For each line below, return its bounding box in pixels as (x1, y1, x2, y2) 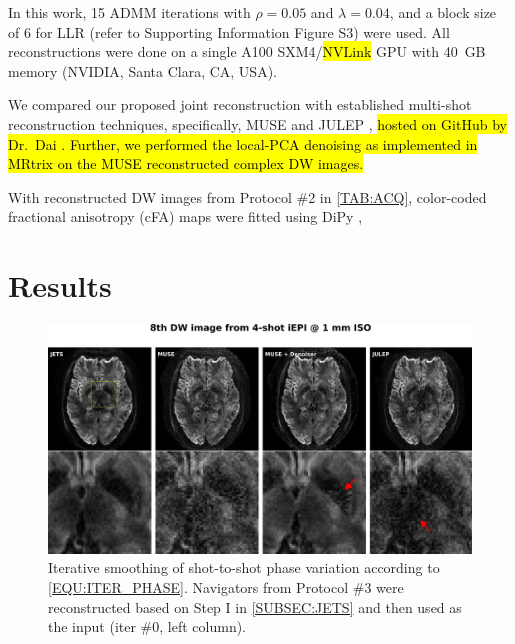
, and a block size (389, 2, 497, 22)
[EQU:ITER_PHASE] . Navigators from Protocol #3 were (48, 577, 404, 598)
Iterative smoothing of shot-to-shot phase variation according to (48, 557, 440, 578)
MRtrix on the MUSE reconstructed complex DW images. (8, 153, 364, 174)
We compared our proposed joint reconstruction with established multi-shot (8, 94, 472, 115)
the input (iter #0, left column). (48, 616, 247, 637)
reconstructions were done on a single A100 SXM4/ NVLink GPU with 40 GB (8, 41, 486, 62)
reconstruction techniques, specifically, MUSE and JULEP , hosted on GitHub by (8, 113, 507, 134)
